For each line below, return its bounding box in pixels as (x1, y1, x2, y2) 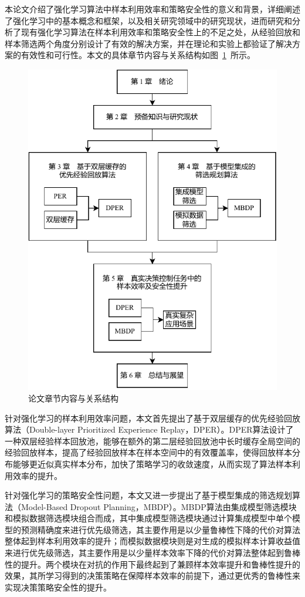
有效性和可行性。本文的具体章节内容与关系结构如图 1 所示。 (21, 49, 255, 61)
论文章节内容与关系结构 (28, 392, 118, 404)
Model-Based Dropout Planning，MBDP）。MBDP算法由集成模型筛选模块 (21, 500, 297, 512)
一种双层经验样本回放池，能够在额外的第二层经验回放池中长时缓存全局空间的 (5, 434, 300, 447)
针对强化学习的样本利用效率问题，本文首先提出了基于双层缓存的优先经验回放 (5, 412, 300, 424)
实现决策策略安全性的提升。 (5, 581, 111, 593)
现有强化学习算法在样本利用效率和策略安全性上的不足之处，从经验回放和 (21, 26, 300, 38)
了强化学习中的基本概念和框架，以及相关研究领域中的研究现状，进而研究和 (5, 14, 292, 26)
